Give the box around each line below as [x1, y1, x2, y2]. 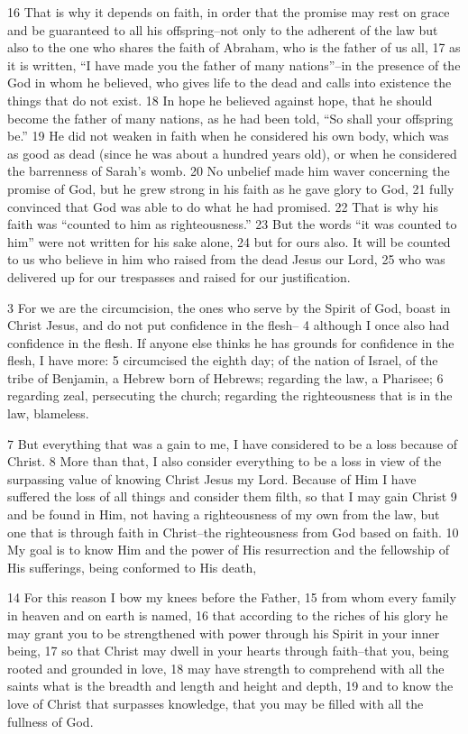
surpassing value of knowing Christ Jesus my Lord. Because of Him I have [7, 469, 417, 488]
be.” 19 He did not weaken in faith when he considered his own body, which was [7, 126, 449, 145]
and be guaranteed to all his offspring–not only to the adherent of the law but [7, 20, 438, 39]
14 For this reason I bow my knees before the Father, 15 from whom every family [7, 588, 456, 607]
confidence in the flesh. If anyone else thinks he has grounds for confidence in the [7, 333, 454, 352]
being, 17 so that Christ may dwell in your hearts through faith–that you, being [7, 641, 449, 660]
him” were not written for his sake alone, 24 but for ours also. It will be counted [7, 232, 451, 251]
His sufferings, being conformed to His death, [7, 557, 257, 576]
